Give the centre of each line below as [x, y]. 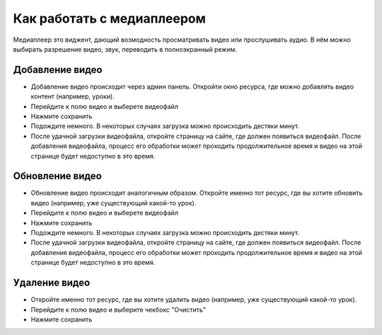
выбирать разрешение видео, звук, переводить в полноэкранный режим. [125, 49]
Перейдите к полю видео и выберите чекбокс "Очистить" [118, 310]
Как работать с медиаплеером [110, 18]
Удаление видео [52, 283]
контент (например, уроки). [73, 96]
